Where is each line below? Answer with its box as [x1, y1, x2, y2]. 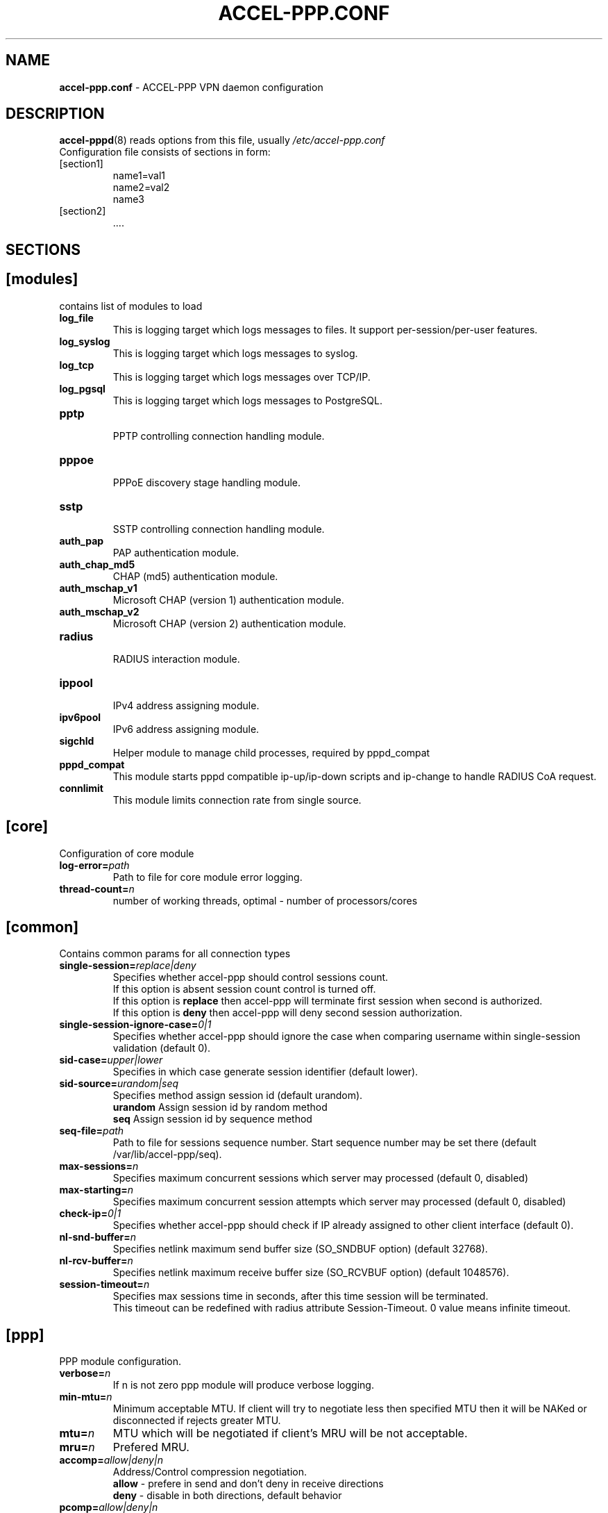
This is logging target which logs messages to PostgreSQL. [112, 394, 382, 406]
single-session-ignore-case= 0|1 [59, 1018, 212, 1031]
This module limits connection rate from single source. [112, 793, 362, 806]
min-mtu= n [59, 1391, 112, 1403]
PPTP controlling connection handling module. [112, 429, 325, 442]
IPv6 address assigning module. [112, 722, 260, 735]
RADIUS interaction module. [112, 652, 240, 665]
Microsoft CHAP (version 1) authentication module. [112, 593, 344, 606]
